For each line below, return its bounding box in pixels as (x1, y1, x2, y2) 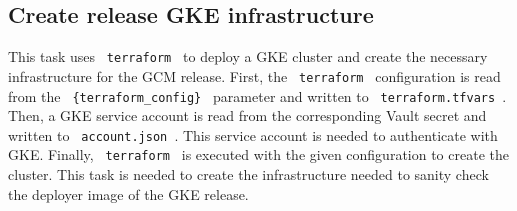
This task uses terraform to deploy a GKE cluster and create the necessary (8, 46, 488, 67)
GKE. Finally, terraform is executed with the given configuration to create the (8, 144, 509, 165)
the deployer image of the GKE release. (8, 183, 249, 204)
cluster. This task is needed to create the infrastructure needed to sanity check (8, 164, 489, 185)
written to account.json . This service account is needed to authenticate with (8, 124, 498, 145)
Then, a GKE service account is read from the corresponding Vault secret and (8, 105, 487, 126)
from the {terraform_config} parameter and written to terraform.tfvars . (8, 85, 507, 106)
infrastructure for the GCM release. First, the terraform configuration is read (8, 65, 501, 86)
